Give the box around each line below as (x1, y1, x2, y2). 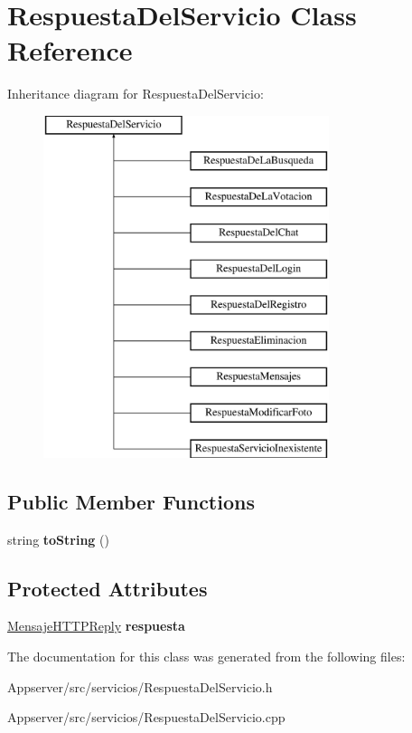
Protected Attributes (7, 574, 208, 602)
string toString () (7, 529, 109, 548)
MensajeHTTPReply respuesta (7, 616, 185, 635)
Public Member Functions (7, 487, 255, 515)
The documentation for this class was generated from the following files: (7, 647, 406, 666)
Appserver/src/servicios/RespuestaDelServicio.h (7, 677, 273, 696)
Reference (7, 32, 133, 69)
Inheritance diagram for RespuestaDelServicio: (7, 84, 264, 103)
